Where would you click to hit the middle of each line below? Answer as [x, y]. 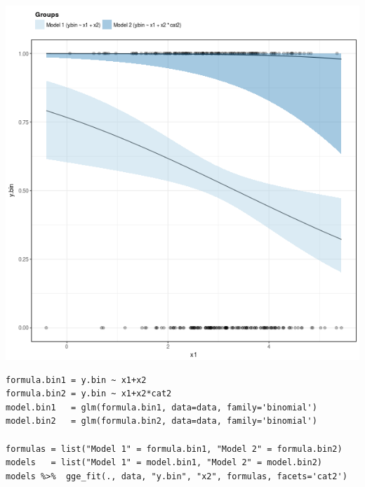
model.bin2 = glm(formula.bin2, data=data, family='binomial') [161, 421]
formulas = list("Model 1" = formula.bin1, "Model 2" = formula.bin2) [174, 449]
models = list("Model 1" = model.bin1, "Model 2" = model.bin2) [164, 463]
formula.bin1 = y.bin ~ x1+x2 [76, 380]
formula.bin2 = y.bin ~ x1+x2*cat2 [89, 394]
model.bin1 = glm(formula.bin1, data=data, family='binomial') [161, 407]
